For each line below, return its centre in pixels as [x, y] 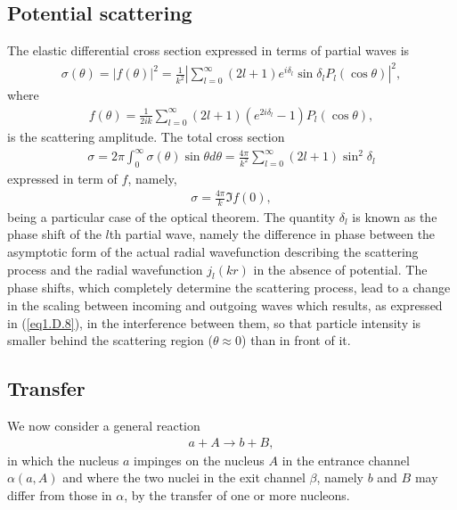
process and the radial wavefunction [105, 269]
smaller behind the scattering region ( [110, 340]
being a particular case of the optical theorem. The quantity [171, 216]
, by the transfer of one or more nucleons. [237, 494]
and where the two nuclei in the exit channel [184, 477]
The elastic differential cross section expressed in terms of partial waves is [208, 50]
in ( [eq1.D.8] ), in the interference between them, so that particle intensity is [214, 322]
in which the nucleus [63, 460]
